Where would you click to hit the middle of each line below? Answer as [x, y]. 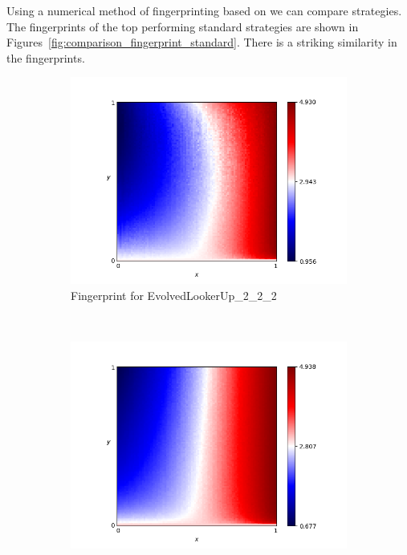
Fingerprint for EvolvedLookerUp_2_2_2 [174, 295]
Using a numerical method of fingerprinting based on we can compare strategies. [204, 10]
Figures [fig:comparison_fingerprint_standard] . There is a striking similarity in [202, 42]
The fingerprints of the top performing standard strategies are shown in [183, 26]
